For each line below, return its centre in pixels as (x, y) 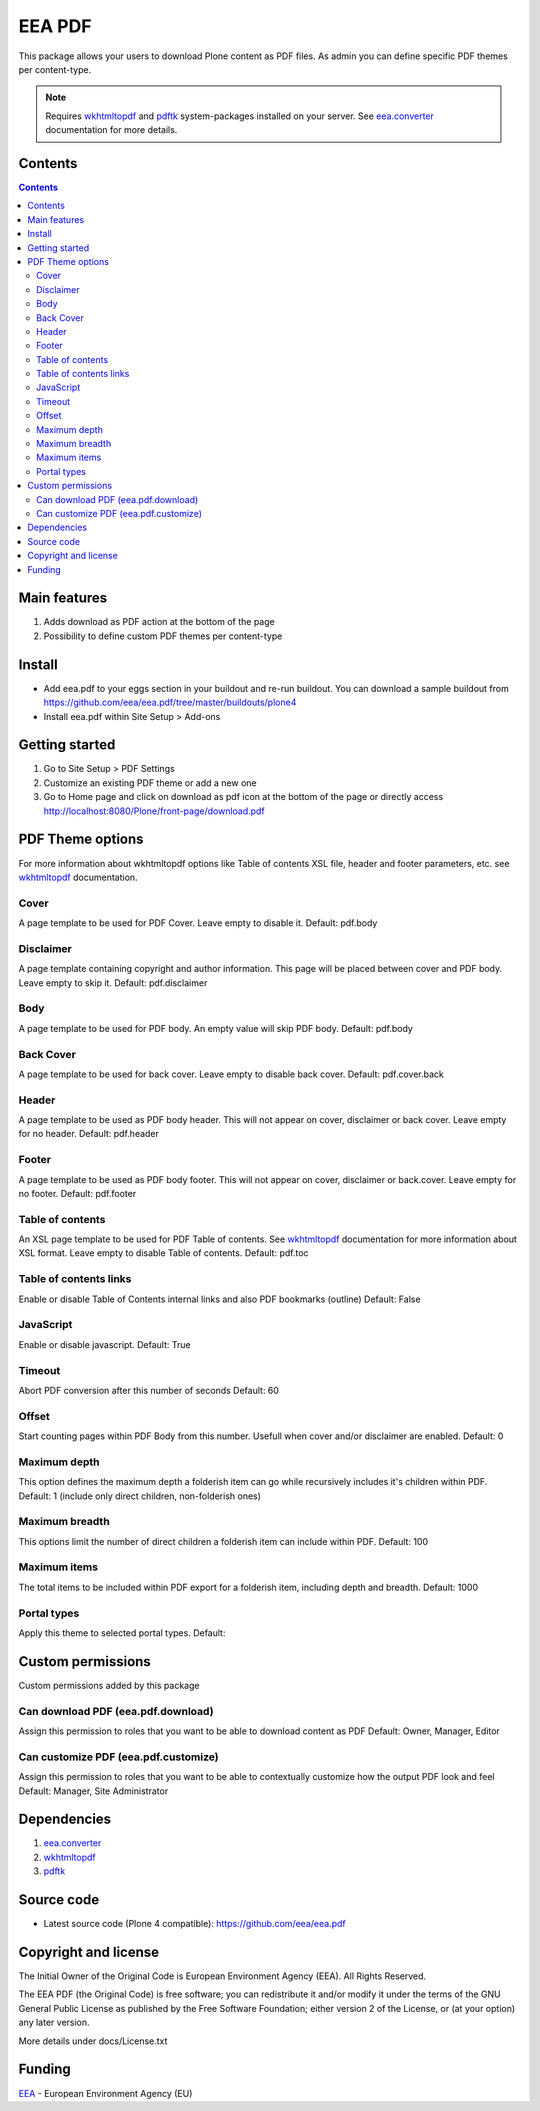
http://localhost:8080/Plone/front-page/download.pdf (154, 811)
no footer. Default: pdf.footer (77, 1193)
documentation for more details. (111, 130)
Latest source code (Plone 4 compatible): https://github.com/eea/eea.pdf (194, 1924)
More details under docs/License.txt (93, 2041)
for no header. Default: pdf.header (89, 1134)
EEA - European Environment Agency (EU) (105, 2093)
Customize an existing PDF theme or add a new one (150, 782)
